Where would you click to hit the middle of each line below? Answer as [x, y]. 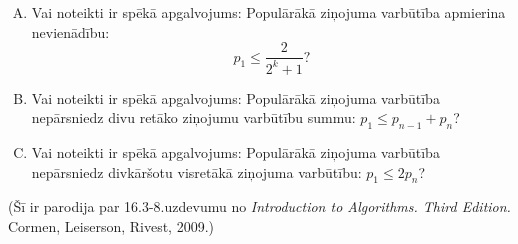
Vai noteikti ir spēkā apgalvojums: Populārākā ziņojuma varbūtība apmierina [268, 12]
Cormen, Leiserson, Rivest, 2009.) [111, 225]
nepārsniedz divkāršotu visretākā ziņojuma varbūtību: [196, 171]
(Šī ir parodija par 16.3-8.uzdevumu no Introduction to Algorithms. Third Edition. [259, 206]
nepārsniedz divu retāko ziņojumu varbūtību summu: [193, 117]
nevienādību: [70, 31]
